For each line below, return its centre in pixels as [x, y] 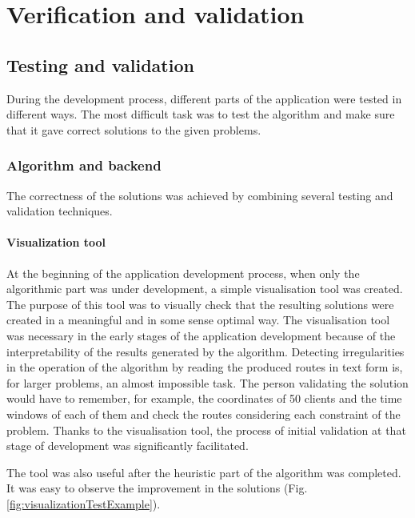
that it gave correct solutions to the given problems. [134, 129]
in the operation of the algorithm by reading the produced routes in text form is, [205, 367]
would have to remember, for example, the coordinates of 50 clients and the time [204, 398]
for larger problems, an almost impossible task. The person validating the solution [207, 382]
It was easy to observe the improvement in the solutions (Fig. [157, 488]
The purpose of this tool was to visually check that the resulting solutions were [200, 304]
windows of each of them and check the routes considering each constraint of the [204, 414]
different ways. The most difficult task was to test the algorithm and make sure [201, 114]
